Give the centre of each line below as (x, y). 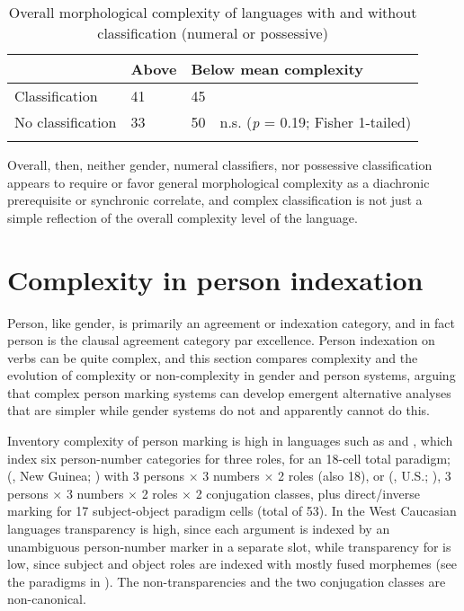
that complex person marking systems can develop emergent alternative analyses (229, 392)
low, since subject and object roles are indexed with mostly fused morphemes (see (232, 564)
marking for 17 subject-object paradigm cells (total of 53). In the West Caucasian (232, 511)
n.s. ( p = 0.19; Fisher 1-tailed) (316, 122)
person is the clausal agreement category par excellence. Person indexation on (221, 340)
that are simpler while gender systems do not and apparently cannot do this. (219, 410)
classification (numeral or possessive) (213, 33)
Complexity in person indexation (215, 279)
